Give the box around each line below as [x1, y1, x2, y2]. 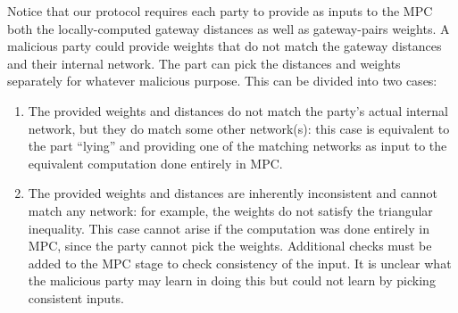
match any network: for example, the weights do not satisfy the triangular [28, 201, 433, 219]
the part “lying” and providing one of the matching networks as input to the [28, 136, 447, 155]
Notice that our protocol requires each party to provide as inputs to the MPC [7, 2, 433, 20]
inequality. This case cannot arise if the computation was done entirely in [28, 218, 429, 237]
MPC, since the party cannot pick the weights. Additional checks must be [28, 236, 432, 255]
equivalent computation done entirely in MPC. [28, 153, 283, 172]
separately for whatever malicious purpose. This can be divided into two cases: [7, 71, 437, 90]
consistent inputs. [28, 288, 124, 307]
